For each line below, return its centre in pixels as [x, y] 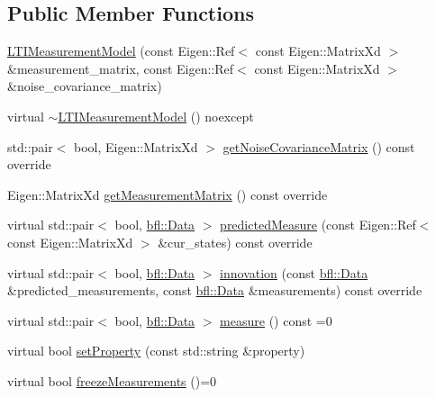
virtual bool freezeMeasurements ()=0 [112, 380]
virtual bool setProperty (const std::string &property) [156, 351]
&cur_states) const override [235, 242]
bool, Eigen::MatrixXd [136, 146]
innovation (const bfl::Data [294, 272]
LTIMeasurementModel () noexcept [156, 116]
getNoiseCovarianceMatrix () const [319, 146]
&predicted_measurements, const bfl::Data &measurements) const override [215, 290]
